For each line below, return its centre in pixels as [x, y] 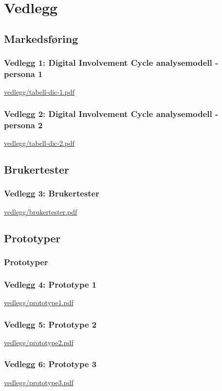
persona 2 [23, 125]
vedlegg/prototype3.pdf [39, 382]
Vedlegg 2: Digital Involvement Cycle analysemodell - [111, 113]
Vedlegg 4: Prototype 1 [50, 284]
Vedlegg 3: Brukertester [52, 193]
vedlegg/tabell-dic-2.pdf [39, 143]
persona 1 [23, 74]
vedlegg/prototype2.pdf [39, 342]
